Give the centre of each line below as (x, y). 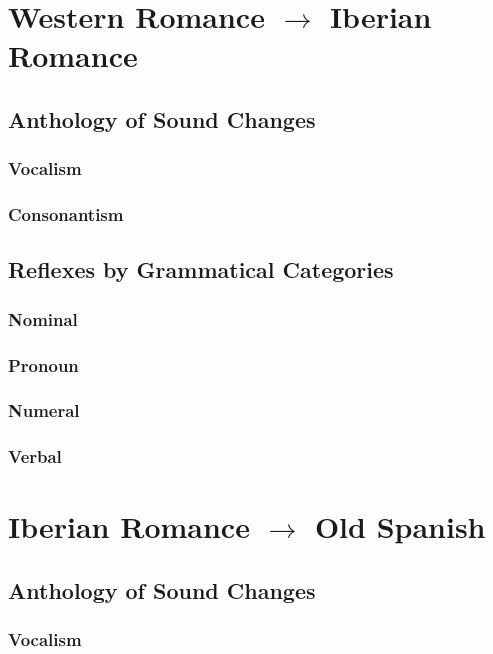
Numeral (44, 410)
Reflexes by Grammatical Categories (201, 269)
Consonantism (66, 214)
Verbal (35, 456)
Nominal (43, 318)
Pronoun (43, 364)
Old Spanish (400, 526)
